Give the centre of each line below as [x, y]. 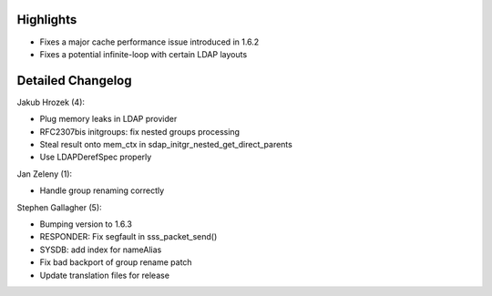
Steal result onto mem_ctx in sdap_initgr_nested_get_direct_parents [166, 144]
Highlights [47, 20]
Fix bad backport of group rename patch [116, 262]
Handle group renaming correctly [102, 190]
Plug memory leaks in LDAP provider [108, 119]
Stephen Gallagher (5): [59, 207]
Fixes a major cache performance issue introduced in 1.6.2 [149, 42]
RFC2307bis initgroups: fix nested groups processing [140, 131]
